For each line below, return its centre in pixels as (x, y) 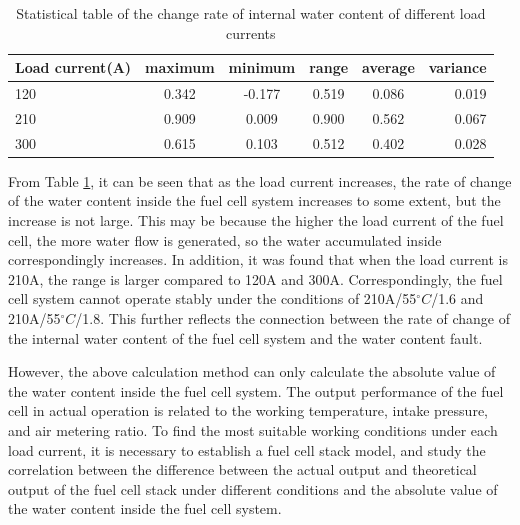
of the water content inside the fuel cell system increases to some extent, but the (254, 200)
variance (457, 67)
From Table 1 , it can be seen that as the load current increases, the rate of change (260, 180)
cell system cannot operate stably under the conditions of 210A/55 (212, 298)
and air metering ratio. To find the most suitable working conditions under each (253, 429)
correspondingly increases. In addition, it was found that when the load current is (258, 259)
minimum (262, 67)
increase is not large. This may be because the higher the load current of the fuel (256, 220)
